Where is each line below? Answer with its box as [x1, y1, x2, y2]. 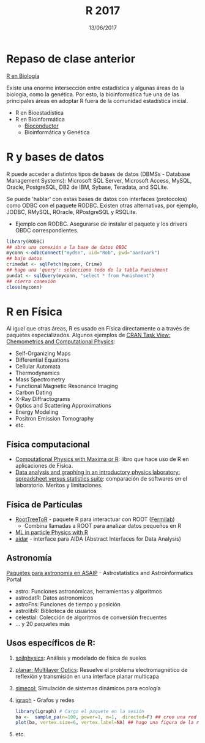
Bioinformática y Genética [24, 128, 90, 135]
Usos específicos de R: [6, 638, 96, 649]
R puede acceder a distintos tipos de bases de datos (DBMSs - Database [6, 170, 191, 178]
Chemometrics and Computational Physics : [6, 338, 116, 345]
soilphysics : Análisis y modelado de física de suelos [15, 654, 146, 661]
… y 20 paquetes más [15, 620, 70, 627]
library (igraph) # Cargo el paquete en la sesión [15, 708, 145, 714]
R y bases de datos [6, 150, 105, 164]
